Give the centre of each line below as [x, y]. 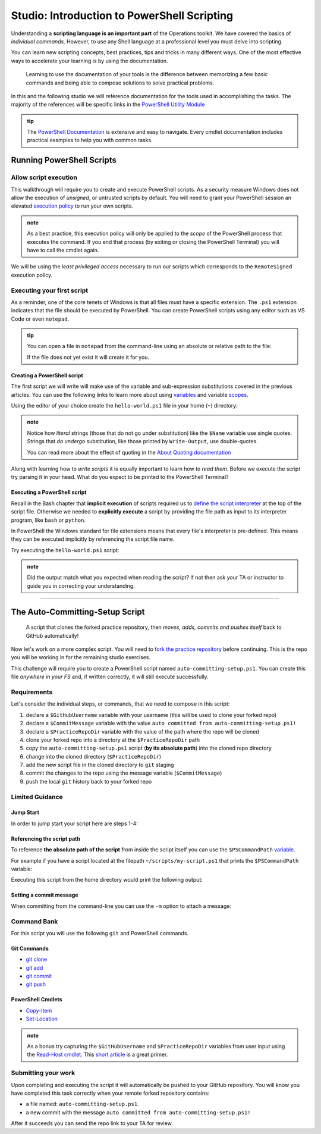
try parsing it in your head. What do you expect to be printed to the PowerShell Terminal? [120, 477]
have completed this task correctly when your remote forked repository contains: [110, 1093]
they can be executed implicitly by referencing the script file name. [93, 539]
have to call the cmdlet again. [63, 250]
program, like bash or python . [48, 520]
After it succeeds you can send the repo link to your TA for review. [92, 1123]
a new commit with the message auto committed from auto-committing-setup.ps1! [138, 1112]
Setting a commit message [45, 895]
